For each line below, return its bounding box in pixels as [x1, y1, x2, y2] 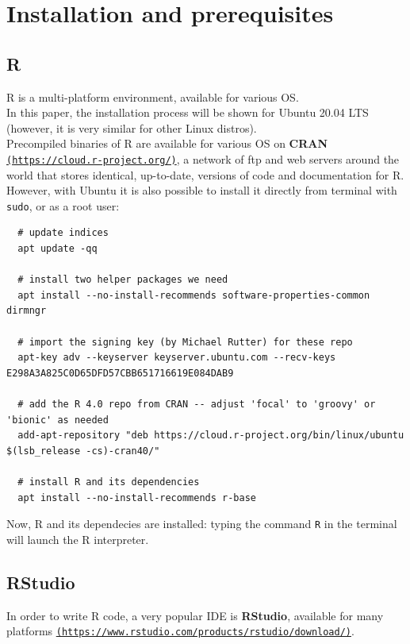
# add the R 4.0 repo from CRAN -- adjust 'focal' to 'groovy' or [17, 398, 376, 410]
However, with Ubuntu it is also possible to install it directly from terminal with [6, 182, 397, 199]
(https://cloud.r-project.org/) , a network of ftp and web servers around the [6, 150, 400, 167]
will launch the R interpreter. [6, 530, 149, 547]
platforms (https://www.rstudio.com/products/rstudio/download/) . [6, 623, 354, 639]
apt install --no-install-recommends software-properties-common [17, 289, 370, 301]
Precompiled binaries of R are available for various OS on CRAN [6, 135, 328, 152]
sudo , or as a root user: [6, 197, 120, 214]
